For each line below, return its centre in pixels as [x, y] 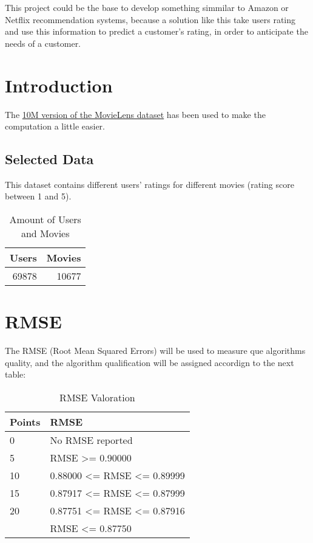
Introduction [59, 85]
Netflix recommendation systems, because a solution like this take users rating [150, 19]
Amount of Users [45, 220]
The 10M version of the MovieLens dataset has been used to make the [135, 114]
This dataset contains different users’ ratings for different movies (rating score [150, 184]
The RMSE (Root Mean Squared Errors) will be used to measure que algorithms [155, 351]
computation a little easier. [55, 126]
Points [25, 421]
